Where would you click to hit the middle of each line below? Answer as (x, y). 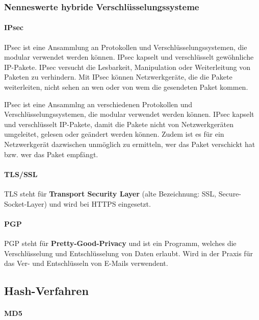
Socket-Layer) (25, 203)
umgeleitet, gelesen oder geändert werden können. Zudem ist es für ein (114, 134)
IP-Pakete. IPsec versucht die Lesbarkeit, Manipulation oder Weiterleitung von (127, 67)
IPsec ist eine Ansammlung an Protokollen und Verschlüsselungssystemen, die (126, 47)
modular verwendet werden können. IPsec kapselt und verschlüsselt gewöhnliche (129, 57)
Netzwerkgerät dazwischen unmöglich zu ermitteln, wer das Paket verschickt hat (130, 144)
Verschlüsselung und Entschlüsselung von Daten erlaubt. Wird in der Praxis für (128, 253)
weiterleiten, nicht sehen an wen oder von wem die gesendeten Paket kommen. (126, 87)
